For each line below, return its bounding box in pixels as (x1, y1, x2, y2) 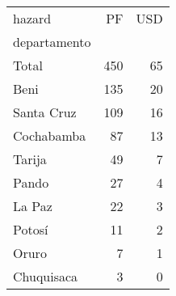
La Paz (13, 197, 52, 215)
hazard (13, 9, 52, 27)
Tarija (13, 150, 47, 168)
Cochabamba (13, 126, 86, 145)
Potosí (13, 220, 48, 239)
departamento (13, 32, 91, 51)
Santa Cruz (13, 103, 77, 121)
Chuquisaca (13, 267, 78, 285)
